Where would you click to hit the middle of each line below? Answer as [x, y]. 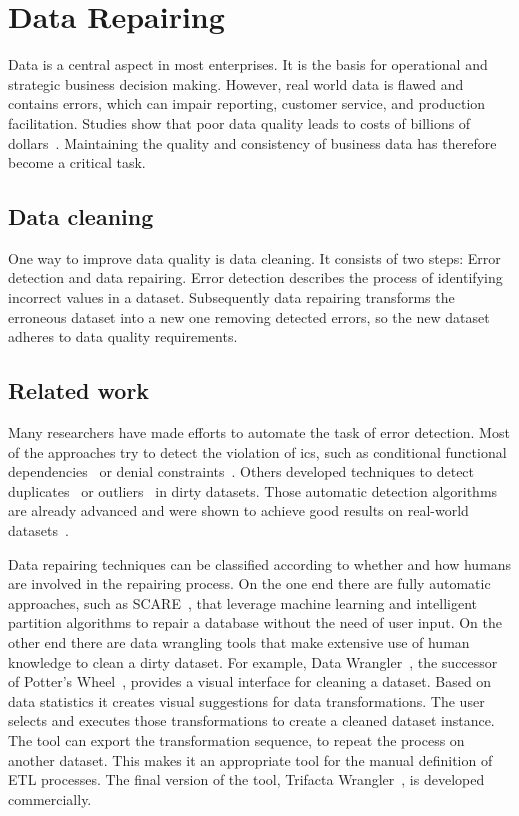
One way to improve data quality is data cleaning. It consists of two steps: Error [254, 257]
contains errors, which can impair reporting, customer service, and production [247, 103]
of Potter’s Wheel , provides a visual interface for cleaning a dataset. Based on [250, 681]
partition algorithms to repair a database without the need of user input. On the [255, 622]
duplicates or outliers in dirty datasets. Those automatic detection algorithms [253, 490]
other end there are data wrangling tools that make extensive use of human [239, 642]
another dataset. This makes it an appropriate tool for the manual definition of [250, 759]
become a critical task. [77, 162]
